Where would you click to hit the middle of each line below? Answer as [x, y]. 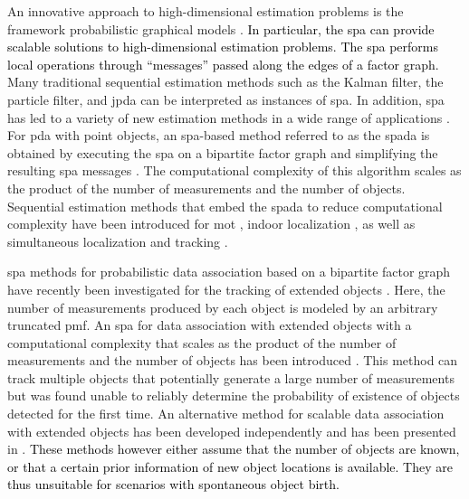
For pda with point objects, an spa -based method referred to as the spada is [219, 135]
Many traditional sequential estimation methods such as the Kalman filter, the [225, 82]
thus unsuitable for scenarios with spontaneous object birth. [173, 484]
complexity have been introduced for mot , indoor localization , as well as [211, 224]
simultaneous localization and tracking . [118, 241]
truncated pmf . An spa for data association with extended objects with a [210, 325]
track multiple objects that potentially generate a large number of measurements [231, 377]
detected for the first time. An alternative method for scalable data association [226, 414]
